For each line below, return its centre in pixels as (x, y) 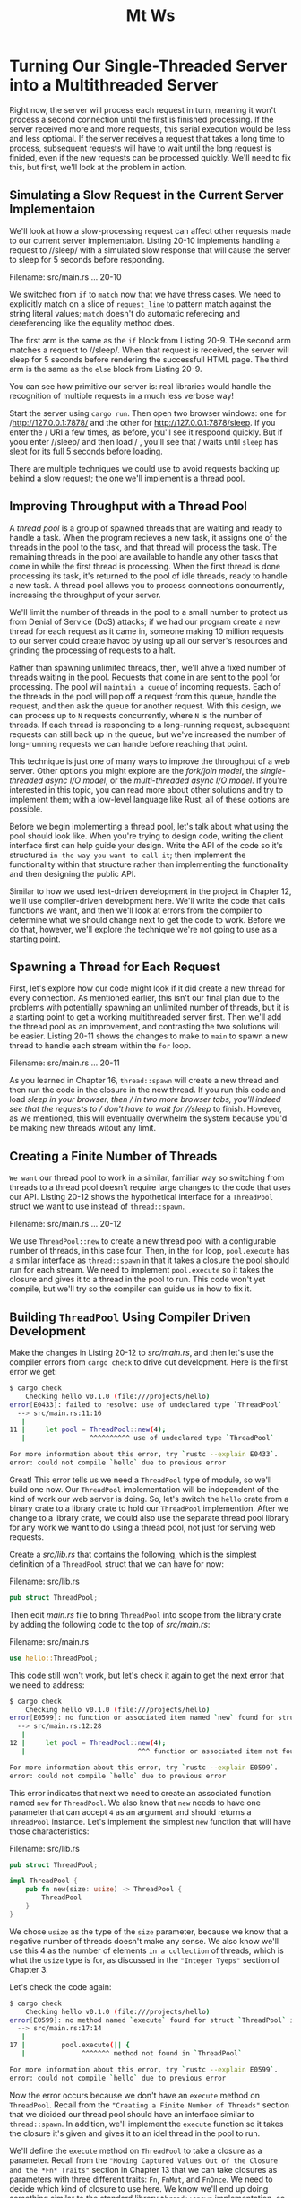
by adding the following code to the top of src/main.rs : (110, 1624)
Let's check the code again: (60, 1986)
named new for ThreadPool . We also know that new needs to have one (135, 1803)
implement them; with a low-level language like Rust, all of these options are (150, 799)
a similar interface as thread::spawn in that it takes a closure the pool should (150, 1260)
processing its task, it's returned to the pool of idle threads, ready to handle (149, 576)
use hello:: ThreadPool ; (54, 1658)
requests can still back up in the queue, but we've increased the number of (148, 734)
